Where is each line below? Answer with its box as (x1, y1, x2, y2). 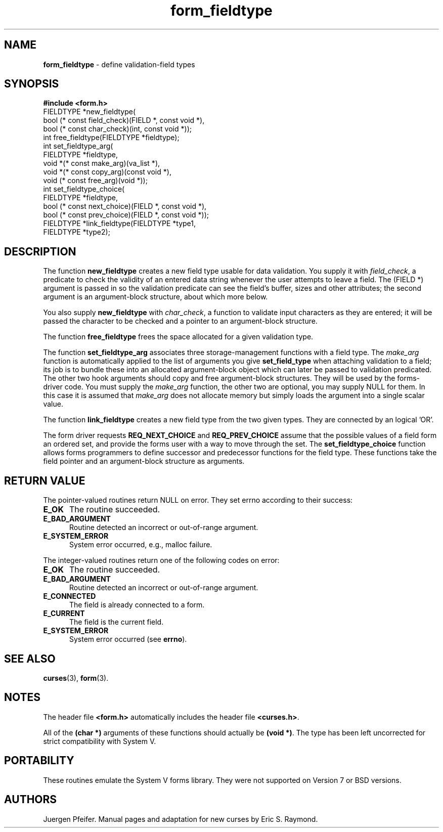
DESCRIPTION (4, 245, 76, 258)
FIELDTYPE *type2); (43, 228, 110, 237)
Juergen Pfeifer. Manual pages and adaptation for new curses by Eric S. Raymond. (43, 814, 318, 823)
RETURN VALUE (4, 474, 85, 487)
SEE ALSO (4, 652, 56, 665)
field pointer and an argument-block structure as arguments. (43, 457, 245, 466)
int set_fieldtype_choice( (43, 185, 125, 194)
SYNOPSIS (4, 77, 59, 91)
